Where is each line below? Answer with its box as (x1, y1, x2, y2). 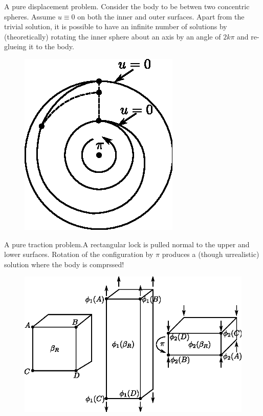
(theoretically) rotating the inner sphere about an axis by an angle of (4, 31, 221, 42)
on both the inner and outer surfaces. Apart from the (77, 11, 245, 22)
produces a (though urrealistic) (162, 249, 259, 260)
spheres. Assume (4, 11, 56, 22)
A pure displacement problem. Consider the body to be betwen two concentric (4, 1, 250, 11)
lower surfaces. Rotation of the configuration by (4, 249, 154, 260)
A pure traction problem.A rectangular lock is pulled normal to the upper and (4, 239, 250, 249)
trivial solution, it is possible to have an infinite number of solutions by (4, 21, 227, 32)
